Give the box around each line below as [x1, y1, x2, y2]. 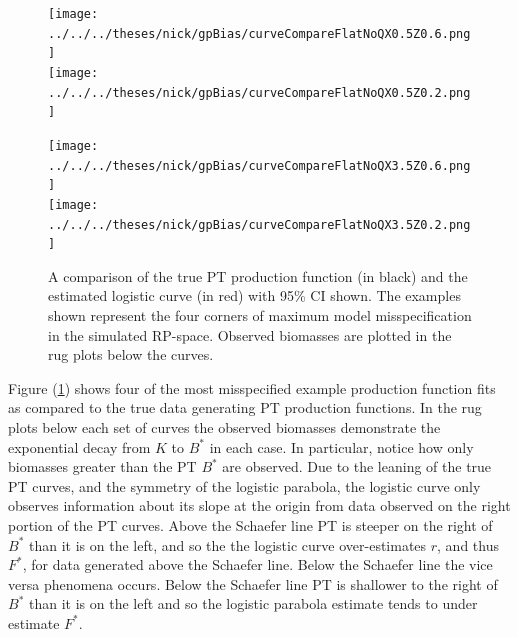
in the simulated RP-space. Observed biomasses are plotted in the [48, 324, 452, 345]
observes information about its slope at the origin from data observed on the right [8, 495, 511, 516]
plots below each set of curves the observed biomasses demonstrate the [8, 417, 441, 438]
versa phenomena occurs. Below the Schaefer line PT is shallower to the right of [8, 573, 498, 594]
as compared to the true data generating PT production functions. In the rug [8, 397, 482, 418]
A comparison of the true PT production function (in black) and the [48, 265, 468, 286]
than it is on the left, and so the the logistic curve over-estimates [28, 534, 427, 555]
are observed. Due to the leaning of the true [222, 456, 492, 477]
